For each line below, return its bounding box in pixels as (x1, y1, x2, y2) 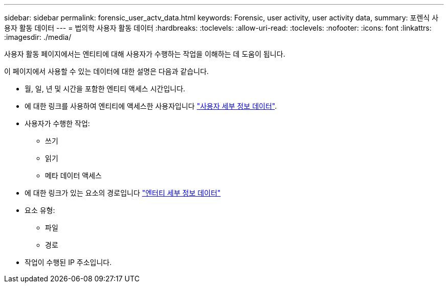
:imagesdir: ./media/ (4, 33, 72, 41)
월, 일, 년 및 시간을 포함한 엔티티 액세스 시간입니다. (25, 84, 186, 93)
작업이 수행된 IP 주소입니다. (25, 258, 112, 267)
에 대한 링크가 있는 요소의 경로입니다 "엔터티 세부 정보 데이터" (25, 188, 221, 197)
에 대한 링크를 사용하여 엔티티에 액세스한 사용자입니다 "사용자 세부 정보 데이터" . (25, 102, 277, 110)
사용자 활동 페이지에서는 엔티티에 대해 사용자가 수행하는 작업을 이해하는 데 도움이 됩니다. (4, 50, 285, 58)
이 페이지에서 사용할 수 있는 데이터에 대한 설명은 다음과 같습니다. (4, 67, 209, 76)
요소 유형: (25, 206, 55, 214)
